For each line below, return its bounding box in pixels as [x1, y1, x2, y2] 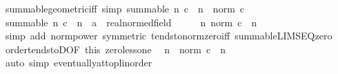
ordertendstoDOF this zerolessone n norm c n [5, 41, 226, 56]
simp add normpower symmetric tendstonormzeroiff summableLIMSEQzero [5, 28, 332, 43]
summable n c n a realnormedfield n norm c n [5, 15, 257, 29]
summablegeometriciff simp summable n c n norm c [5, 1, 245, 15]
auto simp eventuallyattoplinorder [5, 55, 152, 70]
